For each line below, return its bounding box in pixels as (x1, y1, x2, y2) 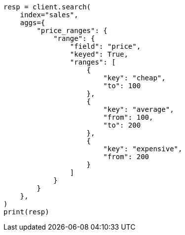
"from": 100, (103, 113, 153, 121)
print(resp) (3, 208, 49, 216)
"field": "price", (70, 42, 141, 50)
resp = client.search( (3, 3, 91, 11)
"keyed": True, (70, 50, 128, 58)
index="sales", (20, 11, 78, 19)
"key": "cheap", (103, 74, 166, 82)
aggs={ (20, 19, 45, 27)
